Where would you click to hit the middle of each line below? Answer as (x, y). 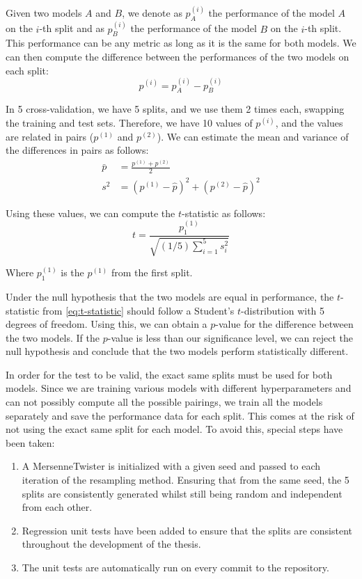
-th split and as (72, 28)
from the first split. (152, 272)
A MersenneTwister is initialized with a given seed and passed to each (171, 466)
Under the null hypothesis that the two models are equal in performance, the (170, 296)
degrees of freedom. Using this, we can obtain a (107, 324)
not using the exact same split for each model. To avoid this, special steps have (174, 429)
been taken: (30, 442)
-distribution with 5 (283, 310)
